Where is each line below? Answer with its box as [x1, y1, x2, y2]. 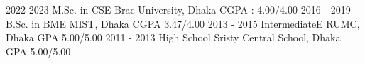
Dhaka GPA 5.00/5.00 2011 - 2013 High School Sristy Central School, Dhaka [6, 30, 341, 45]
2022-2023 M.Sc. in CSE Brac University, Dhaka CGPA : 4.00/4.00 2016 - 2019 [6, 2, 351, 16]
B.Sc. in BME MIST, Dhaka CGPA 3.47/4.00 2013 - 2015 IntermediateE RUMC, [6, 16, 360, 31]
